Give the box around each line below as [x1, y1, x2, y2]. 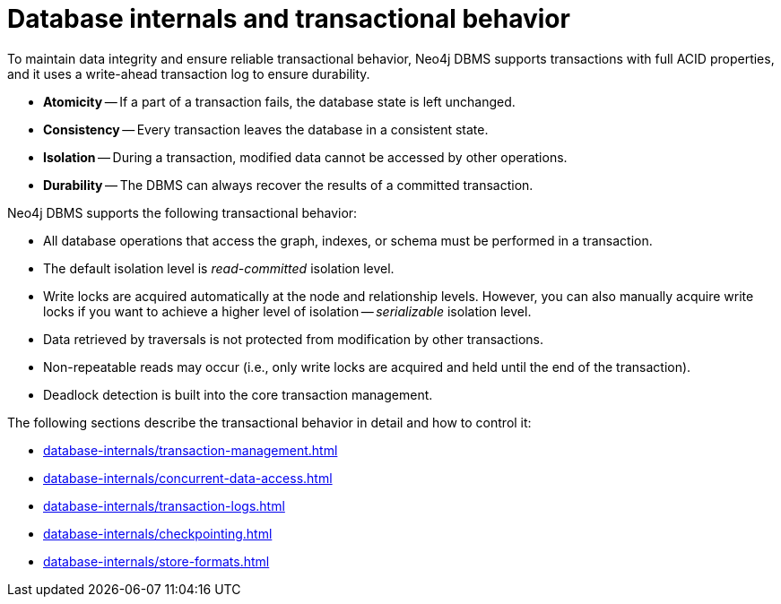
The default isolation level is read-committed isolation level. [43, 260, 395, 276]
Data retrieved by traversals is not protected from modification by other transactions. [43, 331, 543, 347]
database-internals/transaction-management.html [43, 442, 338, 458]
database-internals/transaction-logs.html [43, 497, 285, 513]
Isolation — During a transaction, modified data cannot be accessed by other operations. [43, 149, 568, 165]
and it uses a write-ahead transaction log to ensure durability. [7, 65, 370, 82]
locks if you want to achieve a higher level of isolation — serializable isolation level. [43, 303, 532, 319]
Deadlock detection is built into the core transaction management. [43, 386, 433, 402]
